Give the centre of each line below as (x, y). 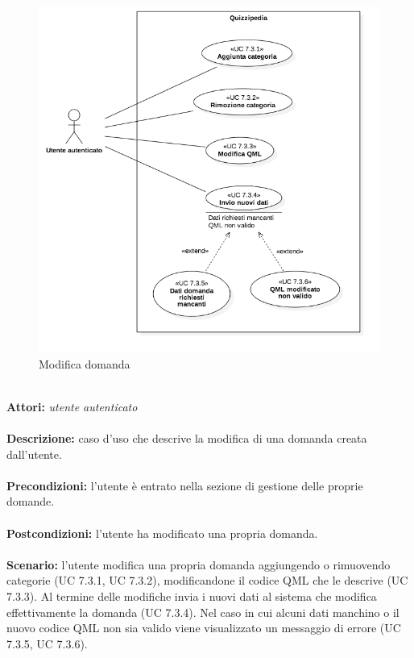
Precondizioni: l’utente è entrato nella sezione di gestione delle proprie (185, 485)
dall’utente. (34, 454)
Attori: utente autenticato (72, 406)
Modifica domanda (85, 363)
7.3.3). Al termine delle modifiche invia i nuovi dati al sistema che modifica (192, 596)
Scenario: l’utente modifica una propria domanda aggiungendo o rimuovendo (199, 564)
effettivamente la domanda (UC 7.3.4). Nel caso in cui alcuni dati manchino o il (203, 612)
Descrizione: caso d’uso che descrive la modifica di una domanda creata (187, 438)
